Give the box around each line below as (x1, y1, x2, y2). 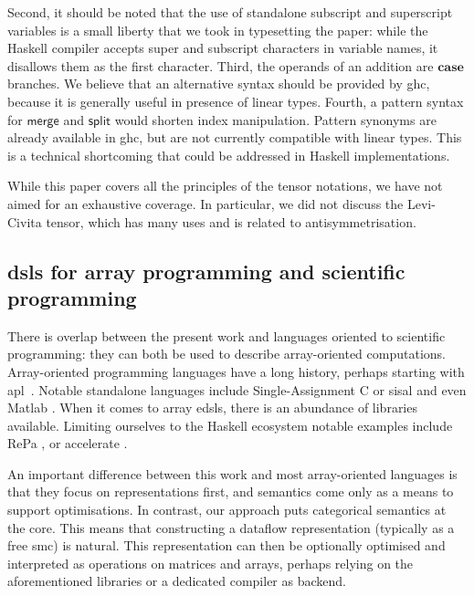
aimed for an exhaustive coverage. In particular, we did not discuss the (7, 193, 404, 213)
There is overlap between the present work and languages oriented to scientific (7, 326, 446, 345)
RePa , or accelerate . (7, 434, 128, 453)
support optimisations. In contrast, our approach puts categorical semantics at (7, 500, 447, 519)
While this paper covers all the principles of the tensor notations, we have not (7, 176, 443, 195)
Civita (7, 212, 42, 231)
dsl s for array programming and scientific (7, 256, 406, 285)
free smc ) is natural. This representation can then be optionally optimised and (7, 536, 446, 555)
